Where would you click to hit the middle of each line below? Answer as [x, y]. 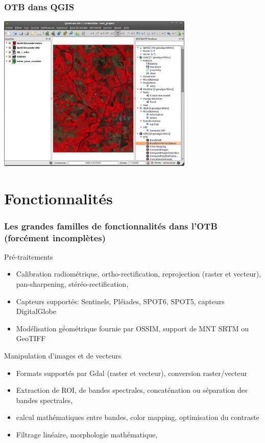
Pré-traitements [29, 256]
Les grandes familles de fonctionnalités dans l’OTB [111, 226]
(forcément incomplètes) [55, 237]
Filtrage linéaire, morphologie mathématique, [87, 434]
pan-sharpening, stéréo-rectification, [72, 284]
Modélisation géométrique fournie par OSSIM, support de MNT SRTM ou [132, 328]
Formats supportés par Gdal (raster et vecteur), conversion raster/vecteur [132, 373]
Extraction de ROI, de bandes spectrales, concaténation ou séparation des [132, 390]
